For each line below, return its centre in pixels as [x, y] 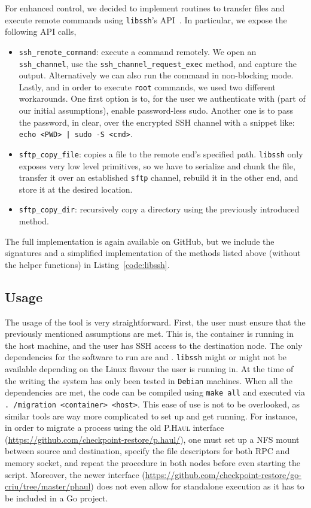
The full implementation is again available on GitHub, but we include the [140, 241]
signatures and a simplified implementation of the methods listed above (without [153, 253]
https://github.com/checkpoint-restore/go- [223, 474]
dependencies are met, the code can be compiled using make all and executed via [155, 392]
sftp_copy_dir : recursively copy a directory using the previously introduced [159, 209]
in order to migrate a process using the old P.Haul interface [115, 428]
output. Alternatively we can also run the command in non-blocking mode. [156, 75]
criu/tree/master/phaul [48, 486]
